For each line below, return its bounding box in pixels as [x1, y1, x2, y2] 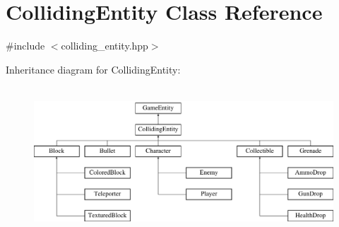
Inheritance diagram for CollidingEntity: [6, 62, 181, 76]
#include [6, 38, 45, 53]
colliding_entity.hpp [61, 38, 148, 53]
